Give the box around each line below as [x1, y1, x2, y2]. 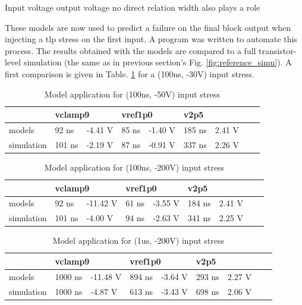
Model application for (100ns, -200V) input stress [44, 161, 225, 173]
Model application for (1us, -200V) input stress [52, 234, 225, 247]
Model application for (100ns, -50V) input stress [44, 87, 221, 100]
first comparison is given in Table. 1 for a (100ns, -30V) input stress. [5, 67, 254, 80]
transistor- [259, 44, 297, 56]
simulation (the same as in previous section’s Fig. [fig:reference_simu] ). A [23, 56, 292, 68]
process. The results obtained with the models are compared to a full [5, 44, 256, 56]
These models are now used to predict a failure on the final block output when [5, 21, 291, 33]
